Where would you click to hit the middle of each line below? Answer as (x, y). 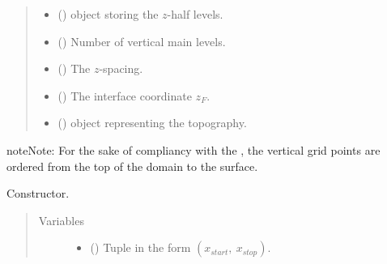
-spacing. (121, 68)
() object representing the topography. (152, 123)
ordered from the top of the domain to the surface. (132, 166)
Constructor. (38, 193)
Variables (61, 220)
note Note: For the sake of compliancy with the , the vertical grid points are (193, 149)
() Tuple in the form (140, 247)
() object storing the (108, 14)
